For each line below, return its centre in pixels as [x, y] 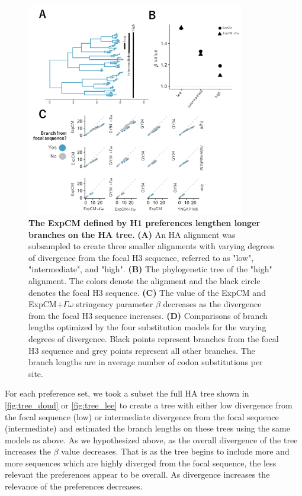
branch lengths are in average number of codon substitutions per [146, 362]
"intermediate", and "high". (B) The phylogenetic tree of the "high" [150, 269]
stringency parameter [115, 304]
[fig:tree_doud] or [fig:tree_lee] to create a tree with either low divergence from [149, 405]
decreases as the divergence [212, 304]
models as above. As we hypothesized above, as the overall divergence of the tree [151, 439]
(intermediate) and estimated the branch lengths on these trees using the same [147, 428]
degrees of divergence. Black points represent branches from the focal [154, 338]
